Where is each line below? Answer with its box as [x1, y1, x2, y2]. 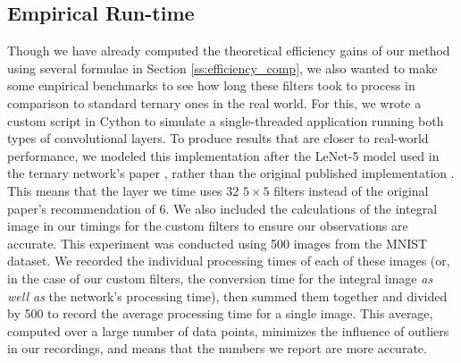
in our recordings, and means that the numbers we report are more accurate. [7, 339, 427, 358]
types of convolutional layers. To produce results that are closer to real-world [7, 129, 429, 148]
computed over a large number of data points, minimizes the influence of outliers [7, 321, 449, 340]
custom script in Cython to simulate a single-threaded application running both [7, 111, 444, 130]
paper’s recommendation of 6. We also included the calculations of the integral [7, 198, 438, 217]
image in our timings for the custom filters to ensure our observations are [7, 216, 408, 235]
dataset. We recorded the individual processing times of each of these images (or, [7, 251, 450, 270]
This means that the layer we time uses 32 [7, 181, 239, 199]
